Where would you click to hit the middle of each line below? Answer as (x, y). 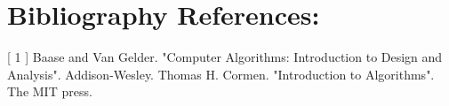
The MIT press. (50, 91)
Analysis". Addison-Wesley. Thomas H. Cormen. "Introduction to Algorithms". (221, 74)
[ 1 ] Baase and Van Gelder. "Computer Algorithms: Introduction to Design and (225, 57)
